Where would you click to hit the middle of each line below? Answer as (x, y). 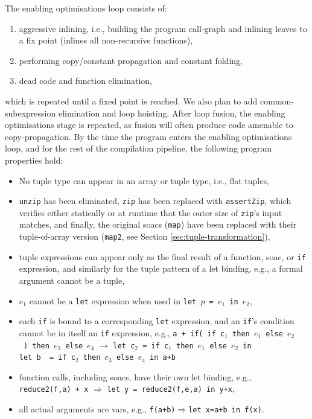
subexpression (30, 113)
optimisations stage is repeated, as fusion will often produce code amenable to (149, 125)
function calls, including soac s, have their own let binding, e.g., (135, 376)
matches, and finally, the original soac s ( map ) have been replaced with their (158, 224)
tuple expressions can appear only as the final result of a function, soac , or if (162, 256)
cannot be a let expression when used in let (113, 300)
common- (277, 101)
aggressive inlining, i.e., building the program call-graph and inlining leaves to (163, 28)
